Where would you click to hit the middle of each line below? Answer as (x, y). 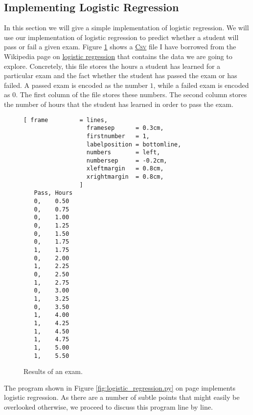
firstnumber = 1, (118, 136)
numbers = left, (123, 153)
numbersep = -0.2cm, (127, 160)
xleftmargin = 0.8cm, (125, 169)
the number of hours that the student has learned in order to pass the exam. (119, 104)
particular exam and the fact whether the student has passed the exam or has (121, 75)
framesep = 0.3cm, (125, 128)
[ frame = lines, (66, 120)
